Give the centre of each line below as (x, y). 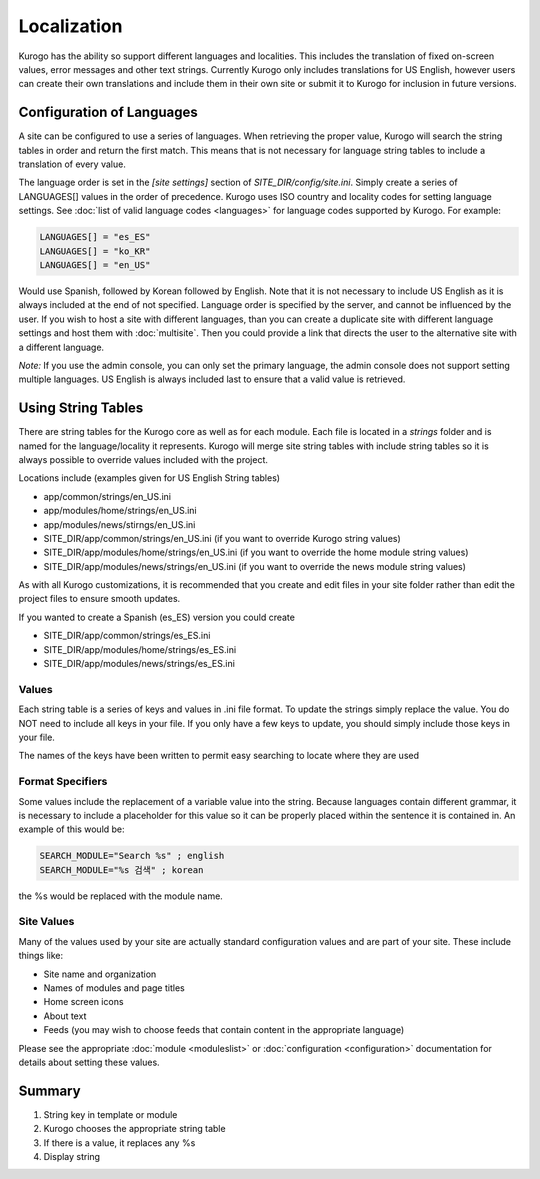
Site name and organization (100, 974)
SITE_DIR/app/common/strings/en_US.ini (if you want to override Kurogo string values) (222, 538)
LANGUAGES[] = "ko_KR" (95, 251)
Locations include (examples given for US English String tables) (149, 478)
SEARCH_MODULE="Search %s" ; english (132, 856)
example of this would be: (71, 829)
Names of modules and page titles (114, 987)
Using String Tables (81, 408)
